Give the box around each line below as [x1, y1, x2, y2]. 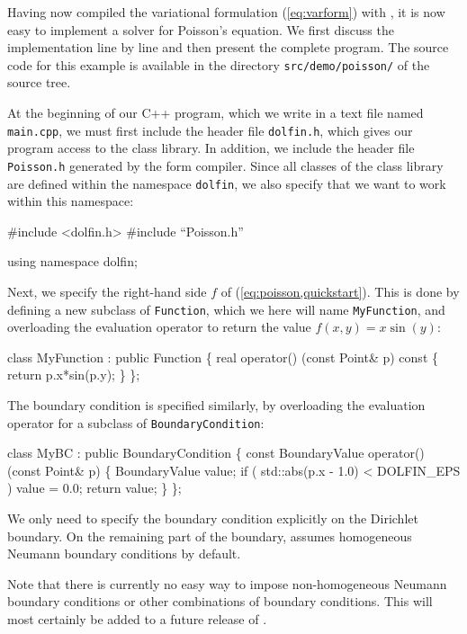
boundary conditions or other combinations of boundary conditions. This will [7, 592, 433, 611]
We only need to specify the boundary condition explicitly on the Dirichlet [7, 509, 418, 528]
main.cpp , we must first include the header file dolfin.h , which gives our [7, 121, 413, 139]
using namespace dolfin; [7, 252, 138, 271]
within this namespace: [7, 192, 134, 210]
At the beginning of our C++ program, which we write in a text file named [7, 103, 424, 122]
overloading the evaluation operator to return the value [7, 317, 311, 336]
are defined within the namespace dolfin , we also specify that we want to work [7, 174, 446, 192]
